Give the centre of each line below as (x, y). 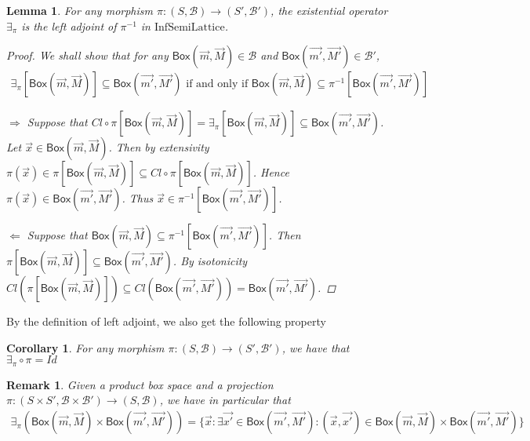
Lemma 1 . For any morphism (80, 10)
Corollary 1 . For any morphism (85, 347)
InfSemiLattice (190, 27)
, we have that (316, 347)
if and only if (217, 84)
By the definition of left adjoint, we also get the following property (166, 321)
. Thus (138, 198)
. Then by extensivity (159, 147)
